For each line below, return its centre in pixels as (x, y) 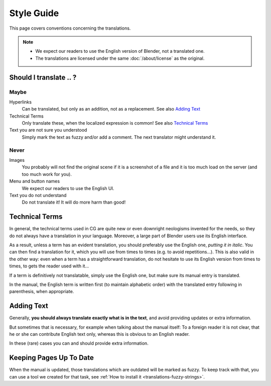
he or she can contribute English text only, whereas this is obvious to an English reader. (100, 334)
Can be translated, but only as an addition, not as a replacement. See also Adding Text (111, 109)
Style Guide (34, 13)
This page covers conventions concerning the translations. (70, 28)
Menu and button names (35, 181)
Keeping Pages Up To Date (51, 358)
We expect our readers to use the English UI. (68, 188)
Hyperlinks (21, 102)
